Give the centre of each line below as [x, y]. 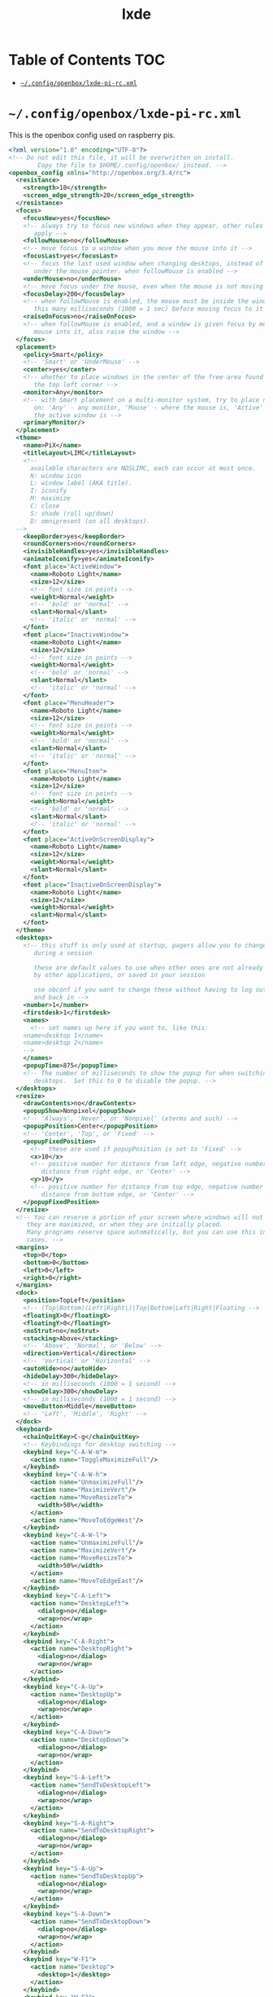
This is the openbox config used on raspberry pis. [92, 134]
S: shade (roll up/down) [72, 513]
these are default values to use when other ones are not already [149, 968]
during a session [63, 953]
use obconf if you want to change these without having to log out [150, 990]
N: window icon [56, 476]
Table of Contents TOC [87, 60]
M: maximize [50, 499]
